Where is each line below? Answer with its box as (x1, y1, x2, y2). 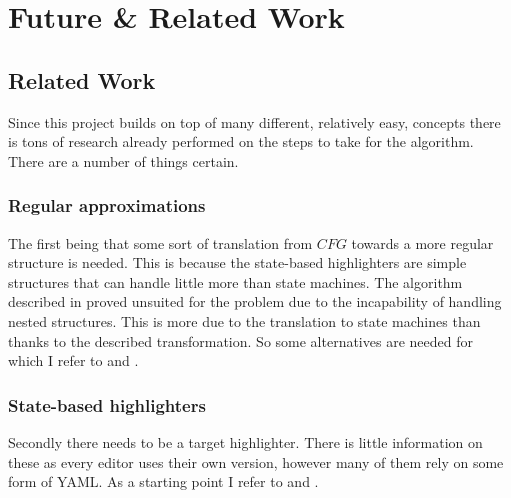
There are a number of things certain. (8, 150, 239, 171)
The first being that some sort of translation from (8, 232, 313, 253)
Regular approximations (8, 193, 206, 218)
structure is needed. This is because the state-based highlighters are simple (8, 252, 467, 273)
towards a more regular (351, 232, 494, 253)
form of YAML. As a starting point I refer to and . (8, 471, 319, 492)
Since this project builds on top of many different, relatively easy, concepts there (8, 111, 501, 132)
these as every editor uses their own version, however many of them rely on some (8, 451, 504, 472)
